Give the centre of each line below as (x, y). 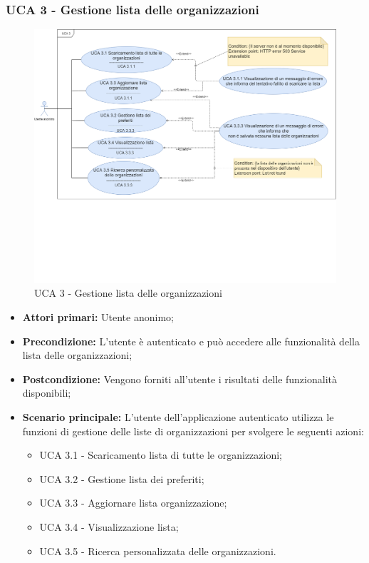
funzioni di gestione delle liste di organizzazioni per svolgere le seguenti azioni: (193, 431)
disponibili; (47, 393)
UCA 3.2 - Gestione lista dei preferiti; (122, 478)
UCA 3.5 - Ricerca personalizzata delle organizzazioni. (158, 551)
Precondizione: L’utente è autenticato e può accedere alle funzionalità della (191, 341)
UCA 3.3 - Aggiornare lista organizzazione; (133, 503)
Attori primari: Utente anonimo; (98, 317)
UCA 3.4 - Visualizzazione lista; (109, 527)
